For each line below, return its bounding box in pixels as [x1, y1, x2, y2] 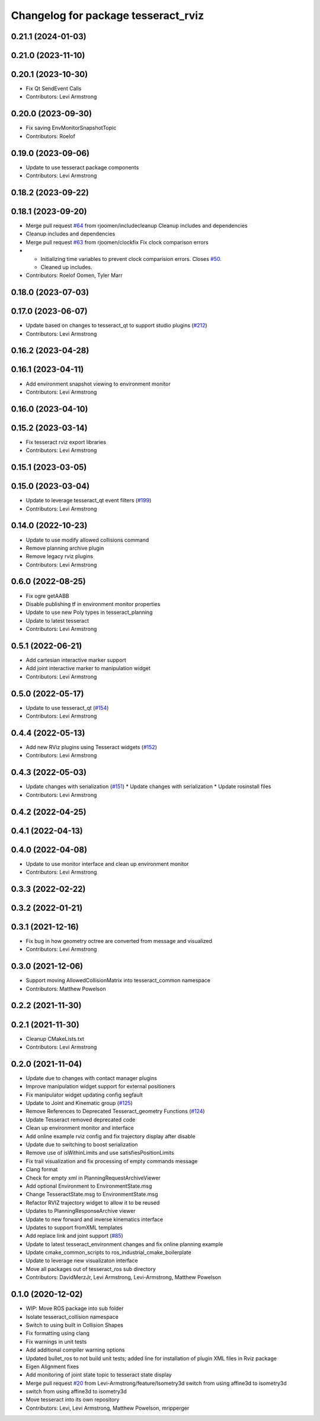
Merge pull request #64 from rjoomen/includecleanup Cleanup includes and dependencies [25, 222, 248, 229]
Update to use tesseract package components [25, 164, 139, 171]
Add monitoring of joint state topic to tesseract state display [25, 1371, 172, 1378]
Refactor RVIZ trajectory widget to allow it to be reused [25, 1199, 160, 1206]
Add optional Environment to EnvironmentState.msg [25, 1182, 152, 1189]
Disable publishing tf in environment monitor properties [25, 600, 161, 607]
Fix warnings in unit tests [25, 1338, 87, 1345]
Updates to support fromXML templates [25, 1224, 123, 1231]
